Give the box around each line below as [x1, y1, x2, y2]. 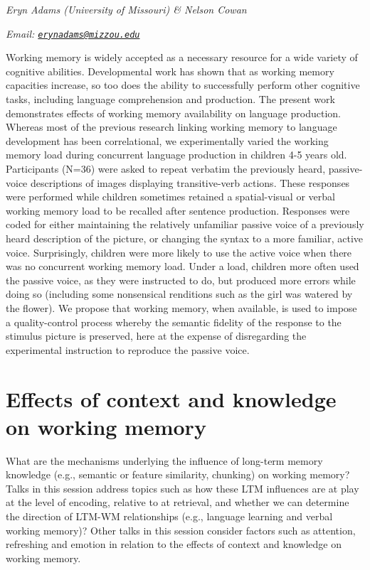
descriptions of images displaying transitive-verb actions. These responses [30, 175, 350, 190]
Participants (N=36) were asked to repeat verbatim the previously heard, [6, 161, 326, 176]
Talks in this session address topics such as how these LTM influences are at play [6, 480, 359, 495]
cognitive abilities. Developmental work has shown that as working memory [6, 63, 334, 78]
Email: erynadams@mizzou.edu [6, 26, 140, 41]
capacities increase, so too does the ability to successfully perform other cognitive [6, 77, 360, 92]
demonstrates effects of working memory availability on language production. [6, 105, 341, 120]
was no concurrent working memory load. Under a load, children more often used [6, 259, 359, 274]
